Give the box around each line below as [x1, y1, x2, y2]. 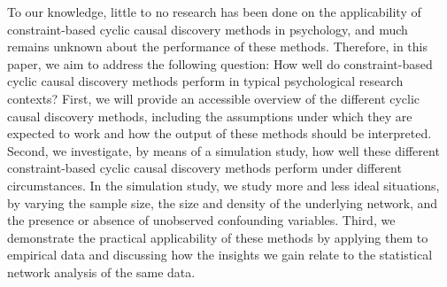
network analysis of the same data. [7, 262, 196, 281]
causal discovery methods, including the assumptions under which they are [7, 106, 412, 125]
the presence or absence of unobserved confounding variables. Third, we [7, 211, 396, 229]
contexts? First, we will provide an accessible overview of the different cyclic [7, 89, 420, 107]
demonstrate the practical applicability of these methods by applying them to [7, 228, 428, 246]
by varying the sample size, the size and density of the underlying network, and [7, 193, 438, 212]
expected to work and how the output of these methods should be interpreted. [7, 124, 432, 143]
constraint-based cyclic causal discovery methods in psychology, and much [7, 19, 408, 38]
